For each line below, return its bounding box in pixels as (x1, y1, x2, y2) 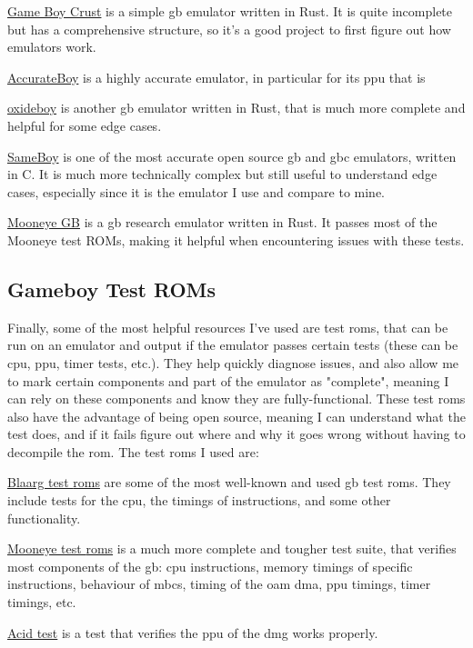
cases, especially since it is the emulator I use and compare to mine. (7, 182, 386, 201)
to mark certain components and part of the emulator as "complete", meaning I (7, 371, 449, 390)
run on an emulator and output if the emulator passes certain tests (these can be (7, 335, 458, 354)
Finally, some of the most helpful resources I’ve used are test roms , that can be (7, 317, 448, 336)
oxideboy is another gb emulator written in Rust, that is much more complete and (7, 98, 466, 117)
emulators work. (7, 37, 96, 56)
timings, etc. (7, 593, 76, 612)
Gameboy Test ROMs (7, 274, 216, 303)
